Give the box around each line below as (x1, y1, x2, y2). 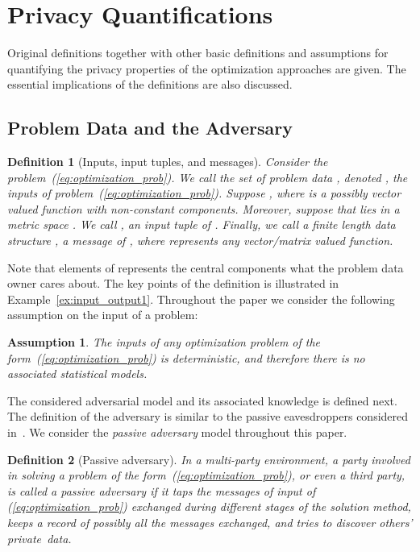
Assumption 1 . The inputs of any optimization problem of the (7, 334, 321, 351)
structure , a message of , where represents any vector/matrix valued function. (7, 232, 393, 249)
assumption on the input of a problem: (7, 306, 198, 323)
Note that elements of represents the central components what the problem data (7, 259, 404, 276)
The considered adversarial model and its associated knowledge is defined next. (7, 392, 397, 409)
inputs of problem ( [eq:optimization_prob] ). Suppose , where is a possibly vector (7, 185, 401, 201)
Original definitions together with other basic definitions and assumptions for (7, 44, 389, 61)
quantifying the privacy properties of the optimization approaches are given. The (7, 60, 406, 77)
